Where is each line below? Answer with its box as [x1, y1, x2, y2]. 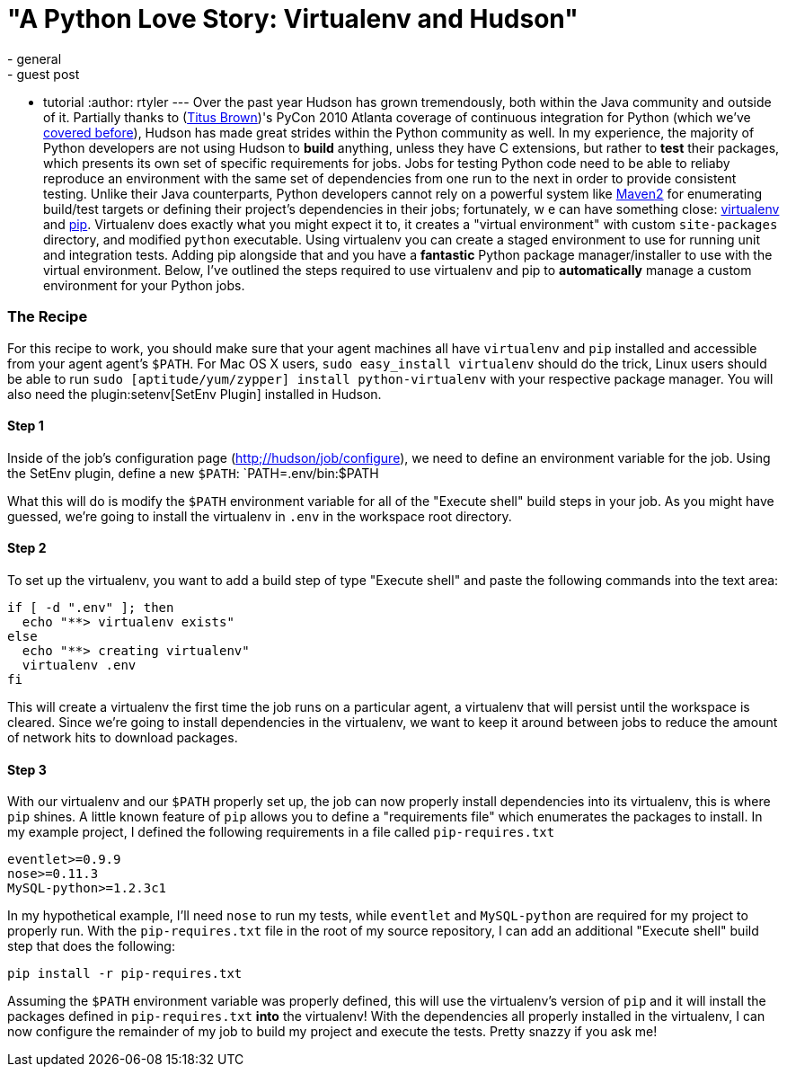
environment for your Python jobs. [43, 277, 245, 293]
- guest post [7, 66, 80, 82]
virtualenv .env [22, 657, 137, 672]
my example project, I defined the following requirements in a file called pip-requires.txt [7, 824, 555, 840]
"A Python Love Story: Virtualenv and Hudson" [7, 4, 579, 34]
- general [7, 50, 62, 67]
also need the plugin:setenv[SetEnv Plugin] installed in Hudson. [7, 386, 382, 402]
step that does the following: [7, 938, 175, 954]
